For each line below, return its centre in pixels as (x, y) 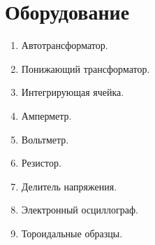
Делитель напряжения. (69, 186)
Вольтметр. (45, 139)
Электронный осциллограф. (80, 210)
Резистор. (41, 163)
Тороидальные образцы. (72, 233)
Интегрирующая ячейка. (73, 92)
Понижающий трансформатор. (86, 68)
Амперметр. (46, 115)
